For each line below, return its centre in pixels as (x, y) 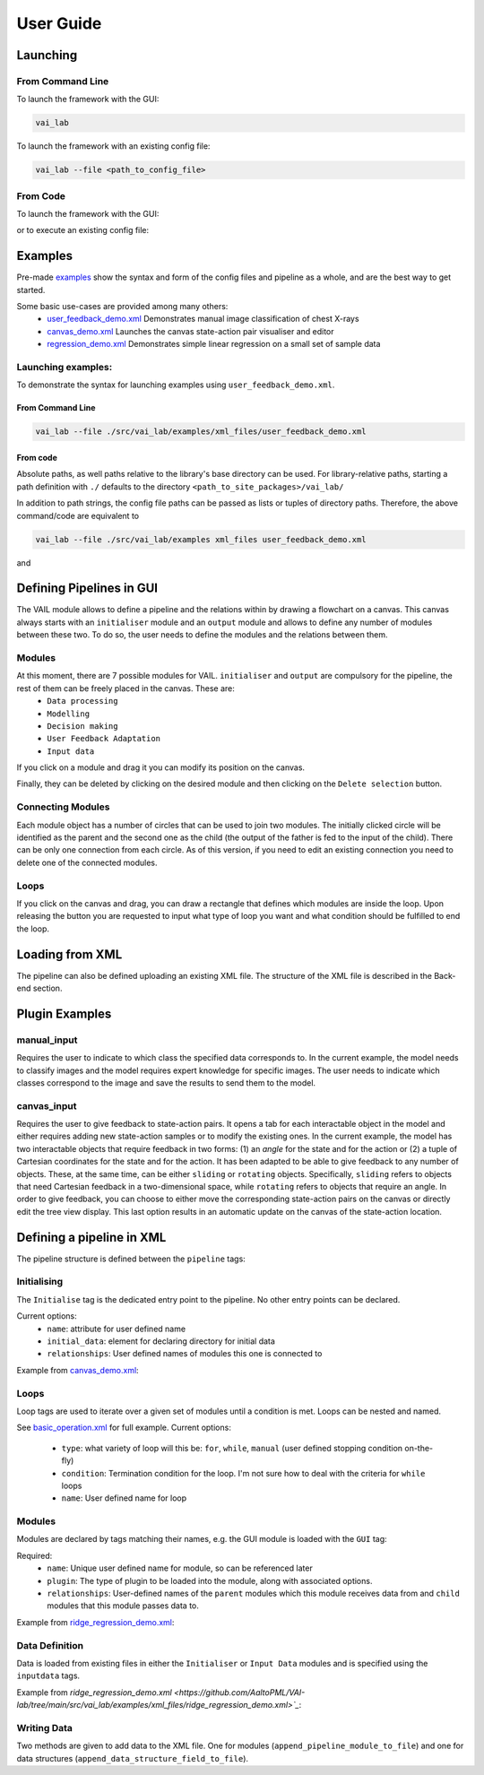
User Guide (59, 23)
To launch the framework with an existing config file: (113, 146)
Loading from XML (69, 954)
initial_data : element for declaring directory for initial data (161, 1341)
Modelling (68, 714)
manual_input (47, 1040)
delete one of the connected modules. (87, 862)
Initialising (40, 1282)
